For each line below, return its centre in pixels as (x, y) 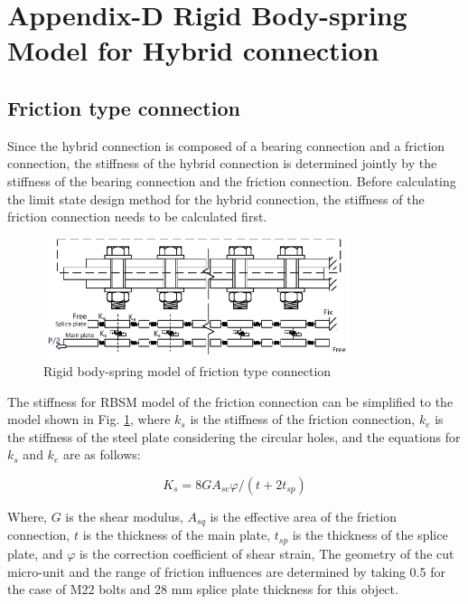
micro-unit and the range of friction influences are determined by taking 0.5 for (226, 571)
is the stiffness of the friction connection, (303, 419)
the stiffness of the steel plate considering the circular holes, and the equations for (234, 436)
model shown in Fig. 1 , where (89, 419)
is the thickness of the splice (370, 535)
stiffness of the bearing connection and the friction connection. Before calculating (232, 180)
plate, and (35, 553)
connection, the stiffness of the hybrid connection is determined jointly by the (222, 163)
